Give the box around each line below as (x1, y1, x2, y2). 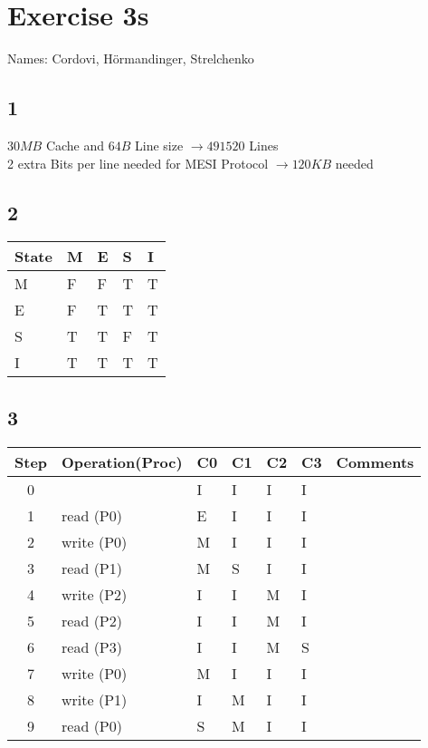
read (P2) (62, 609, 122, 631)
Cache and (45, 135, 105, 154)
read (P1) (62, 557, 122, 578)
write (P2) (62, 583, 128, 605)
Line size (135, 135, 184, 154)
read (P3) (62, 636, 122, 657)
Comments (336, 451, 414, 472)
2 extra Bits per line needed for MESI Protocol (7, 153, 269, 172)
